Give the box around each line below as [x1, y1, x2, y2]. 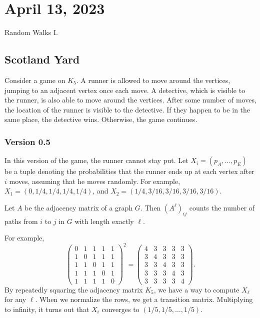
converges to [101, 303, 139, 314]
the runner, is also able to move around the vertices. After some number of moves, [4, 94, 256, 105]
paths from [4, 215, 38, 226]
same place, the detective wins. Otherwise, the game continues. [4, 114, 197, 124]
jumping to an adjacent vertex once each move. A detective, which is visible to [4, 84, 245, 95]
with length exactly [74, 215, 134, 226]
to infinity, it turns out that [4, 303, 89, 314]
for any [4, 294, 26, 304]
